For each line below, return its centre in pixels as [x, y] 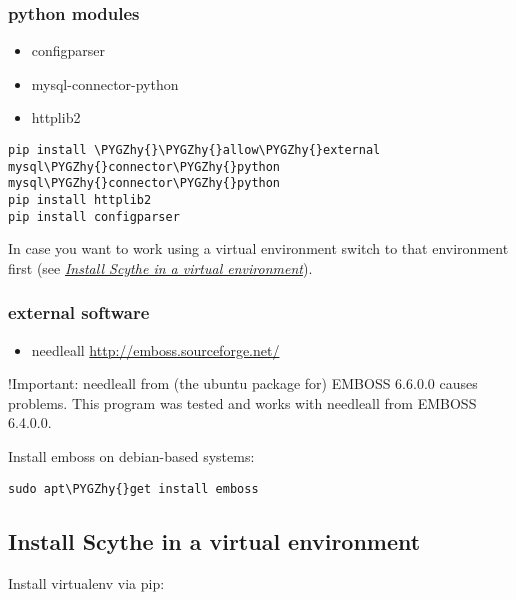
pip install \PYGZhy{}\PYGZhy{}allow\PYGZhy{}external [194, 150]
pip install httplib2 [80, 199]
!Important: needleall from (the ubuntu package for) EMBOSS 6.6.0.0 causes [243, 383]
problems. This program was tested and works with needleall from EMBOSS [242, 402]
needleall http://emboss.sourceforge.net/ [155, 349]
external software [79, 312]
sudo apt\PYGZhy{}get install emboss [133, 488]
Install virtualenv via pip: [86, 582]
